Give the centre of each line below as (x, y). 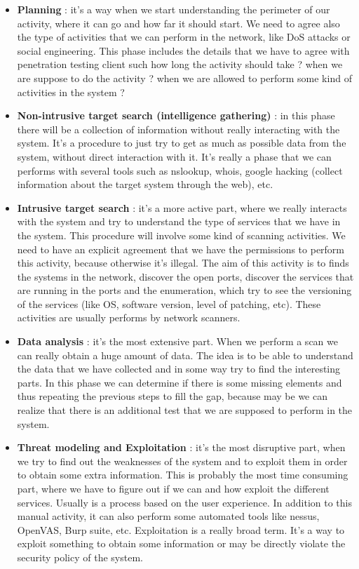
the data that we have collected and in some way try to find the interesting (179, 369)
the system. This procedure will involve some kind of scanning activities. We (181, 235)
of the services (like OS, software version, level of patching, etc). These (169, 303)
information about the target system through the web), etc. (145, 184)
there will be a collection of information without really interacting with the (178, 129)
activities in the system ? (71, 92)
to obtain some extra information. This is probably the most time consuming (183, 475)
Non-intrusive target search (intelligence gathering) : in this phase (176, 115)
